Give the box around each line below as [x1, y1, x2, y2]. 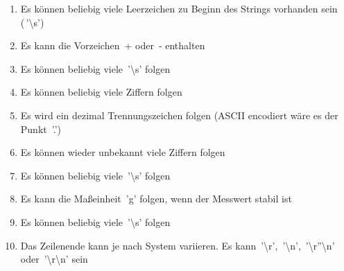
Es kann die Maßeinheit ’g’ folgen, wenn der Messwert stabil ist [20, 191, 292, 206]
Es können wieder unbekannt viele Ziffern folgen [20, 145, 225, 159]
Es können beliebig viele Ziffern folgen [20, 85, 182, 99]
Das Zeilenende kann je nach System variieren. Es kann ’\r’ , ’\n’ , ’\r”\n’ [20, 238, 335, 252]
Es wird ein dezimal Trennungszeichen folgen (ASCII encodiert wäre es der [20, 107, 338, 122]
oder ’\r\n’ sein [20, 252, 88, 266]
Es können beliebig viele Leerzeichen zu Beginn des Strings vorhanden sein [20, 1, 338, 15]
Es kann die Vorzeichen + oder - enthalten [20, 38, 205, 53]
